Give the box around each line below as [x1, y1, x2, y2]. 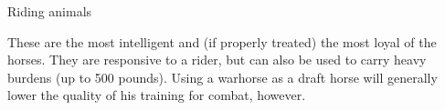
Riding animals [7, 2, 92, 20]
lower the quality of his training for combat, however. [7, 85, 306, 105]
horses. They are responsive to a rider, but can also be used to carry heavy [7, 50, 427, 69]
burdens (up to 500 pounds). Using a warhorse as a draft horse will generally [7, 67, 438, 86]
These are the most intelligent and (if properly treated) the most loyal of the [7, 32, 437, 51]
